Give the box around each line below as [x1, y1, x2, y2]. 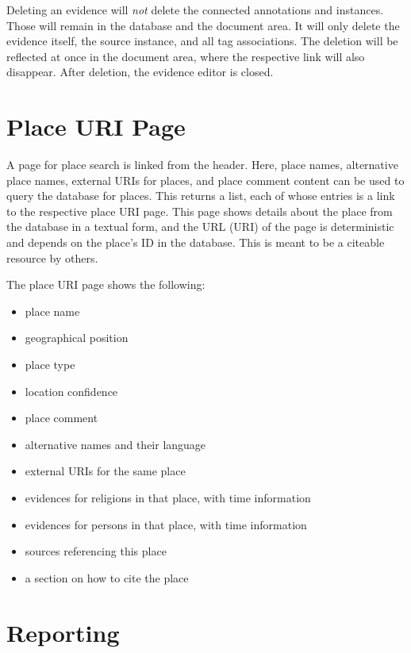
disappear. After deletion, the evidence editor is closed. [6, 63, 274, 80]
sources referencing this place [25, 543, 167, 559]
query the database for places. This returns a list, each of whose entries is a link [6, 187, 395, 204]
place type [25, 356, 75, 373]
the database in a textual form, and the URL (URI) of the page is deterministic [6, 218, 394, 235]
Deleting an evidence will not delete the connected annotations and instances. [6, 2, 384, 17]
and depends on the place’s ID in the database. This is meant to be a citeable [6, 234, 385, 251]
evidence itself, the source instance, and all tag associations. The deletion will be [6, 33, 398, 49]
